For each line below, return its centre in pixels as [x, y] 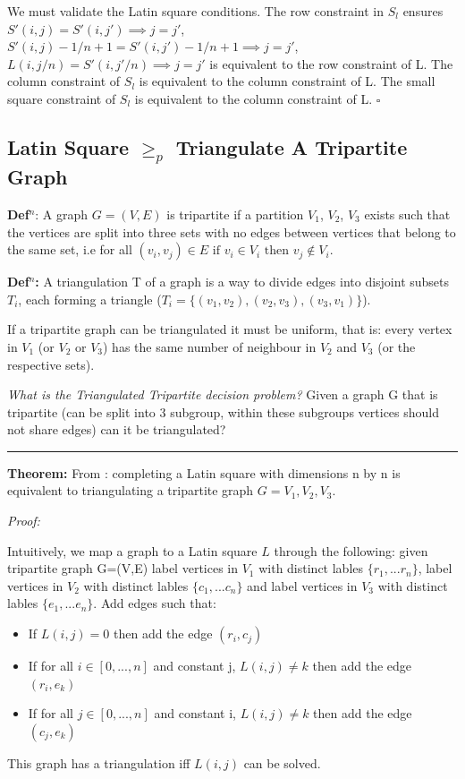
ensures [423, 11]
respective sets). [51, 364]
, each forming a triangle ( [90, 299]
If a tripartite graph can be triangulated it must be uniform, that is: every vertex [230, 329]
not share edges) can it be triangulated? [117, 429]
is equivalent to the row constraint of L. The [331, 63]
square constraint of [62, 98]
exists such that [407, 214]
